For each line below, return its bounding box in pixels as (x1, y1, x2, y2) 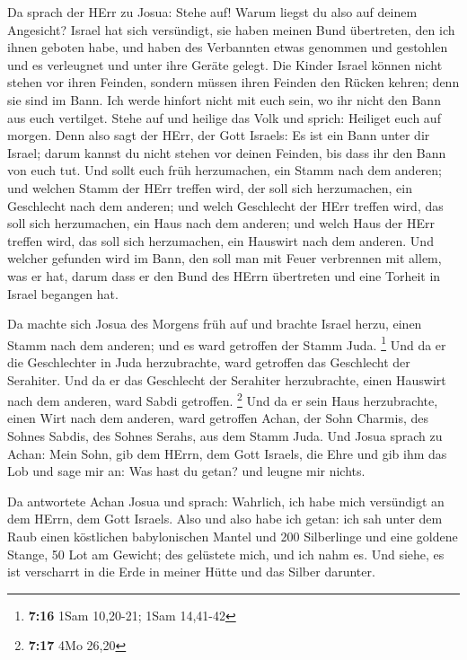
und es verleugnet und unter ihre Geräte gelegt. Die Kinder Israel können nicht (7, 55, 443, 74)
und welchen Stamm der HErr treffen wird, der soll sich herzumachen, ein (7, 178, 412, 197)
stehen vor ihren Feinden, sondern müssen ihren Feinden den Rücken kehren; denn (7, 73, 460, 92)
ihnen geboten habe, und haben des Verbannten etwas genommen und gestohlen (7, 38, 448, 57)
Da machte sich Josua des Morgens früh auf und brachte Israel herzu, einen (7, 314, 422, 333)
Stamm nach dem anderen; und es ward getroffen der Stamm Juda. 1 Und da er (7, 332, 446, 354)
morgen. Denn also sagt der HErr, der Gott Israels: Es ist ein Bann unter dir (7, 126, 430, 145)
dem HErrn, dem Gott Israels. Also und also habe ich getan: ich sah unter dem (7, 509, 443, 528)
